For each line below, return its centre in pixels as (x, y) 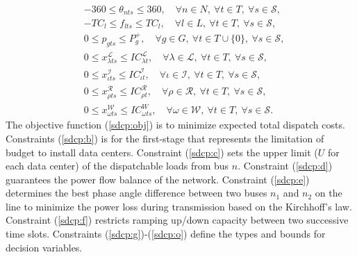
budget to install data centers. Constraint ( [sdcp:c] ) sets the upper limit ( (162, 152)
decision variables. (44, 247)
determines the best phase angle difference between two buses (136, 193)
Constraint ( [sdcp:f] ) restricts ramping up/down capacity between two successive (177, 220)
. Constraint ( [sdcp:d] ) (285, 166)
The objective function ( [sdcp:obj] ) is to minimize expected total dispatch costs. (175, 125)
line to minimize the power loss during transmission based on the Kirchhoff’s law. (179, 206)
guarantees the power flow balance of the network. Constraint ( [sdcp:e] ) (158, 179)
